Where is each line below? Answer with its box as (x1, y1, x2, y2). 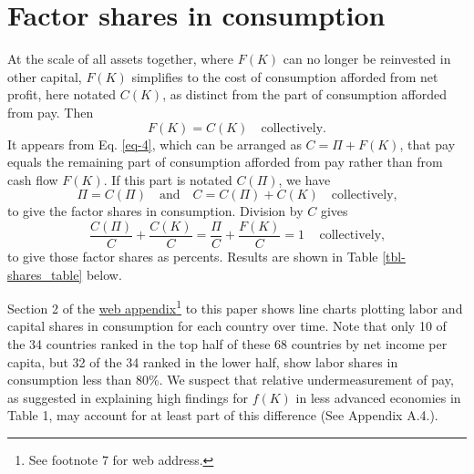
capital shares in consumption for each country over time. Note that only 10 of (7, 316, 447, 335)
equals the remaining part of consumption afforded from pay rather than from (7, 152, 443, 171)
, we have (278, 170, 331, 189)
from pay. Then (7, 102, 94, 121)
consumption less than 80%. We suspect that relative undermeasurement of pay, (7, 370, 454, 389)
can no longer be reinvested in (283, 49, 451, 68)
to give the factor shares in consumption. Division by (7, 201, 304, 221)
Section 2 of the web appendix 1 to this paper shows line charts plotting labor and (7, 296, 463, 317)
